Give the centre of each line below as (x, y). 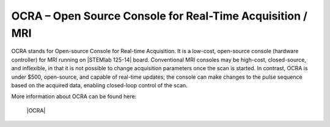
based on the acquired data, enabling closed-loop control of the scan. (99, 85)
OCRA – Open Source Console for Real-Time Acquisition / (159, 16)
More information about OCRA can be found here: (74, 96)
